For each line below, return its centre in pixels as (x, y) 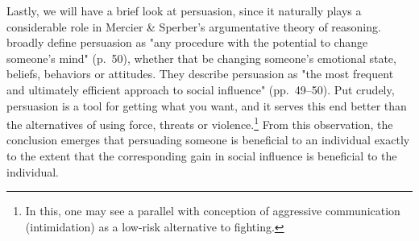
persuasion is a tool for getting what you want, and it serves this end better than (207, 105)
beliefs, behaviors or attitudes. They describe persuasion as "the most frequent (200, 74)
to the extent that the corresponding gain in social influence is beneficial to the (202, 156)
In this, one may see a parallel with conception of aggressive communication (213, 211)
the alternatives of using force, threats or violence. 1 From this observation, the (200, 123)
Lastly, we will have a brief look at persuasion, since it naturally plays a (184, 10)
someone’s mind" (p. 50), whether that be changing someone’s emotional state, (201, 58)
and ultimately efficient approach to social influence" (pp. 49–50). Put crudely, (201, 89)
